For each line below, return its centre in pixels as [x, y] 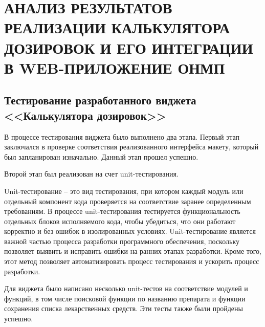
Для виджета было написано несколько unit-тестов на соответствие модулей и [126, 288]
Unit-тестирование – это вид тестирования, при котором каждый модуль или [124, 191]
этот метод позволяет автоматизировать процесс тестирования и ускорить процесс [132, 261]
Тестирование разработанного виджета [100, 100]
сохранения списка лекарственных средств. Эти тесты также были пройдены [124, 308]
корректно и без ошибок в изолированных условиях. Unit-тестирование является [130, 231]
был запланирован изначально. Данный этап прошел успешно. [101, 156]
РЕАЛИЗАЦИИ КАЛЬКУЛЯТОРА [117, 27]
